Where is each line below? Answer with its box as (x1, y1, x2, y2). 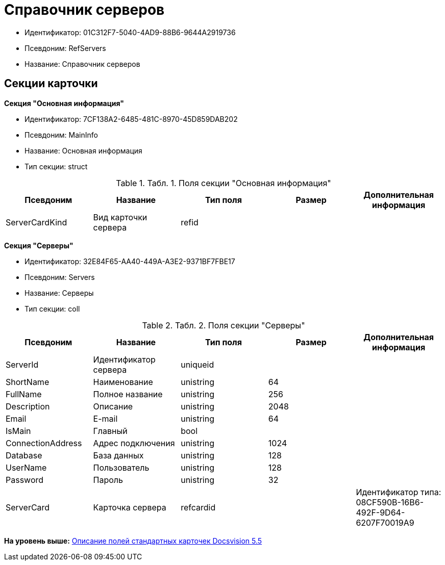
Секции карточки (4, 77, 98, 90)
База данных (93, 450, 144, 460)
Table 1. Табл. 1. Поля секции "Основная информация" (116, 177, 331, 188)
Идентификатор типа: (356, 486, 441, 497)
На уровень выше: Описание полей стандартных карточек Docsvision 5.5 (4, 536, 262, 545)
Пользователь (93, 462, 150, 473)
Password (6, 474, 44, 485)
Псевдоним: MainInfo (24, 130, 98, 139)
